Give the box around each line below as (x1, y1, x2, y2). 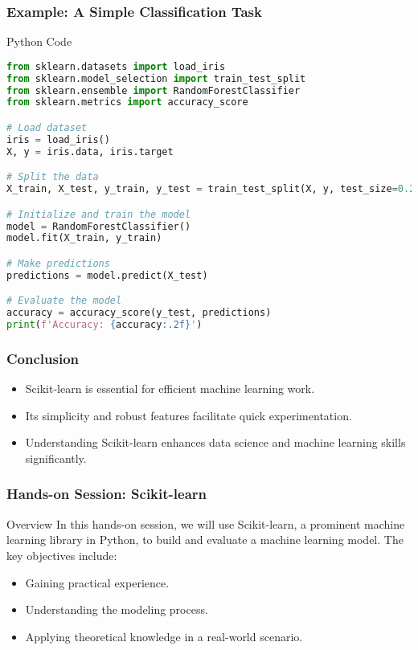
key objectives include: (6, 546, 117, 563)
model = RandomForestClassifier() (6, 220, 191, 232)
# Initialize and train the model (6, 208, 191, 220)
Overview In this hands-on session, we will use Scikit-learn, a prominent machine (6, 515, 405, 532)
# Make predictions (6, 257, 110, 269)
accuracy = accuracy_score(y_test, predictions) (6, 307, 272, 319)
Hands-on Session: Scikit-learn (6, 484, 207, 504)
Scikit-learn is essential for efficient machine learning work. (25, 380, 315, 397)
